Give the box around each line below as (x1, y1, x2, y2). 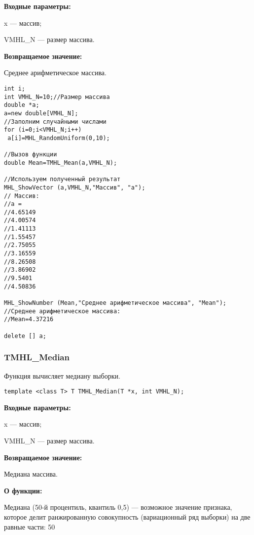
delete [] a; (4, 332, 46, 340)
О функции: (4, 485, 42, 495)
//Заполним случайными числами (4, 118, 107, 125)
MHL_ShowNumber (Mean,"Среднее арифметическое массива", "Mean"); (4, 299, 227, 307)
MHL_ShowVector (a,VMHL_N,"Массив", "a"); (4, 184, 145, 191)
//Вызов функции (4, 151, 57, 158)
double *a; (4, 101, 39, 109)
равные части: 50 (4, 521, 55, 532)
